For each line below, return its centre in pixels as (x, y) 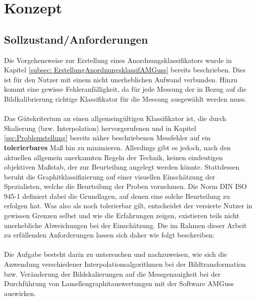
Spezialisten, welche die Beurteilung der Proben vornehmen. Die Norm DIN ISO (126, 186)
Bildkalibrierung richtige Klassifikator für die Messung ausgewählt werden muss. (125, 98)
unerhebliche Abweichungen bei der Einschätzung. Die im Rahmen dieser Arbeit (126, 225)
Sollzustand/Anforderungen (76, 39)
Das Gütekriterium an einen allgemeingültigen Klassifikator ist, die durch (115, 118)
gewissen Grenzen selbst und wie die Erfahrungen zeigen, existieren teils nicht (122, 215)
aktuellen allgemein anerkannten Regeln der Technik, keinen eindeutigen (113, 157)
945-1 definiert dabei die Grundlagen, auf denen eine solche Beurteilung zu (117, 196)
